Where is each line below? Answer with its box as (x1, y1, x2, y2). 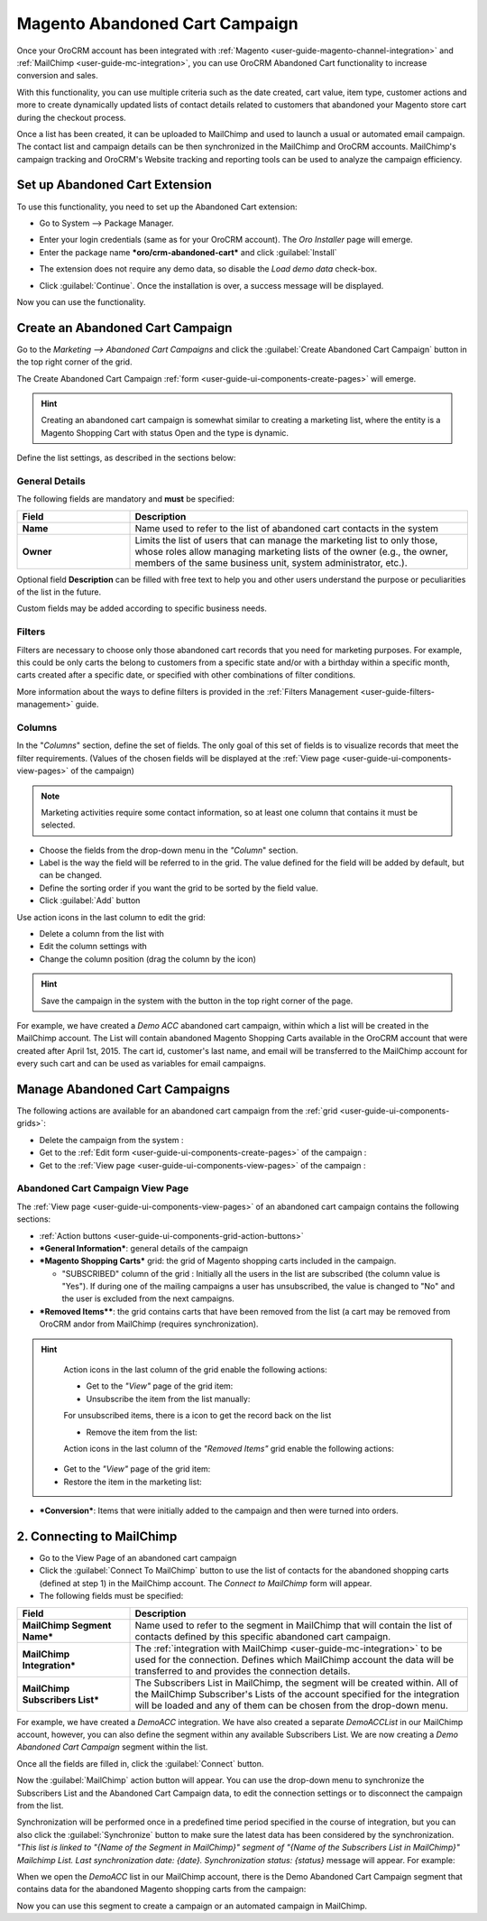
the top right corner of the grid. (16, 356, 133, 367)
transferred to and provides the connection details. (134, 1665, 351, 1677)
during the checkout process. (16, 112, 126, 123)
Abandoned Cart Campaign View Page (16, 1182, 189, 1195)
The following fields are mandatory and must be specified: (16, 494, 234, 504)
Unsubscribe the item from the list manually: (86, 1393, 251, 1404)
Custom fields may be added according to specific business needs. (16, 603, 268, 614)
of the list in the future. (16, 586, 102, 597)
